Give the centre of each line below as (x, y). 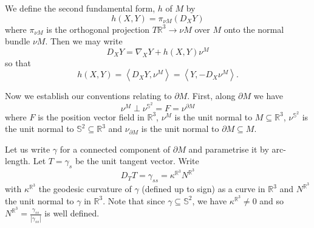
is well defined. (72, 213)
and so (272, 200)
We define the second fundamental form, (80, 8)
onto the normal (254, 29)
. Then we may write (84, 41)
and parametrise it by (229, 149)
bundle (18, 41)
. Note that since (134, 200)
